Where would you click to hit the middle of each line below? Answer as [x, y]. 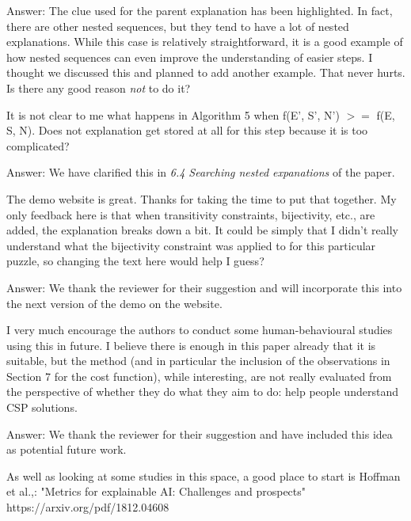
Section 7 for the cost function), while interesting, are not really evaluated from [199, 376]
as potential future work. [67, 449]
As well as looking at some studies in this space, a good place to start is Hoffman [204, 475]
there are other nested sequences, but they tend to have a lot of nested [178, 26]
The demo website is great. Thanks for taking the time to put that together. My [202, 198]
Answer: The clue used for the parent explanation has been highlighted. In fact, [200, 10]
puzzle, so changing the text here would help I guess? [135, 261]
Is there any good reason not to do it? [99, 87]
